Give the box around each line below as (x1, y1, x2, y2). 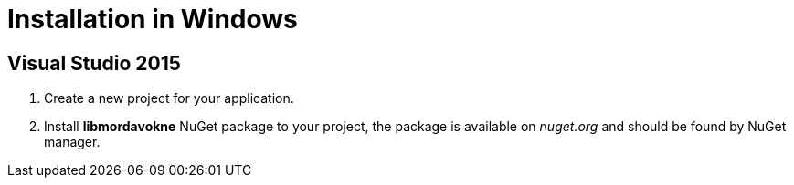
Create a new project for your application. (44, 90, 294, 107)
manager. (44, 134, 101, 150)
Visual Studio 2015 (7, 51, 181, 75)
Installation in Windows (7, 4, 298, 35)
